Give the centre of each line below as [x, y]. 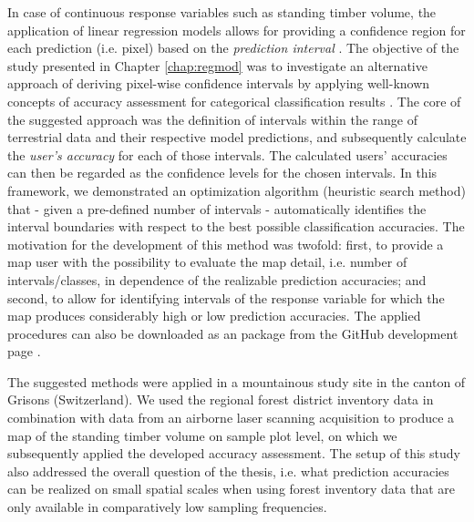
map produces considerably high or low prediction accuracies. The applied [214, 316]
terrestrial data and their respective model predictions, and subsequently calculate [237, 137]
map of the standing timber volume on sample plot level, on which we [202, 435]
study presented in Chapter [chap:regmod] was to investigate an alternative [217, 65]
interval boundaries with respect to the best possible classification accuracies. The [236, 226]
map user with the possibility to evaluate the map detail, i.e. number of [207, 262]
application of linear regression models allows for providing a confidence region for [237, 30]
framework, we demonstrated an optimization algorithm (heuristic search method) [237, 190]
